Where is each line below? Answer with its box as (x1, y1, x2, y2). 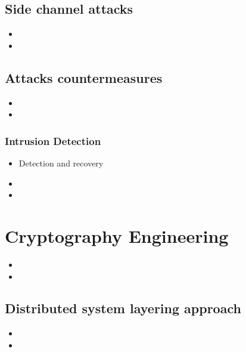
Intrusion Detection (5, 133, 101, 148)
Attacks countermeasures (5, 68, 163, 87)
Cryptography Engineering (5, 223, 229, 248)
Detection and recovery (18, 157, 104, 169)
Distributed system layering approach (5, 299, 241, 317)
